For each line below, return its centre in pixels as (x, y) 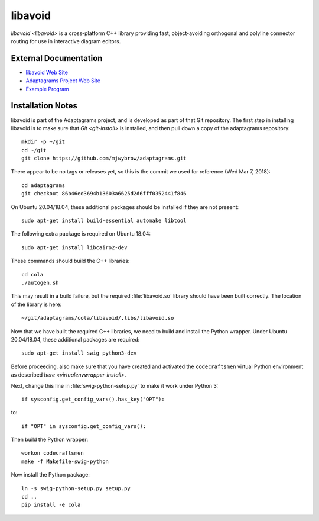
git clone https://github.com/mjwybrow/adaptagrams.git (104, 159)
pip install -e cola (51, 505)
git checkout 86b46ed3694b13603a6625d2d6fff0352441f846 (104, 194)
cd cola (32, 274)
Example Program (47, 89)
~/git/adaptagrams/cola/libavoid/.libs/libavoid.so (98, 318)
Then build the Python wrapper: (50, 440)
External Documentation (57, 58)
